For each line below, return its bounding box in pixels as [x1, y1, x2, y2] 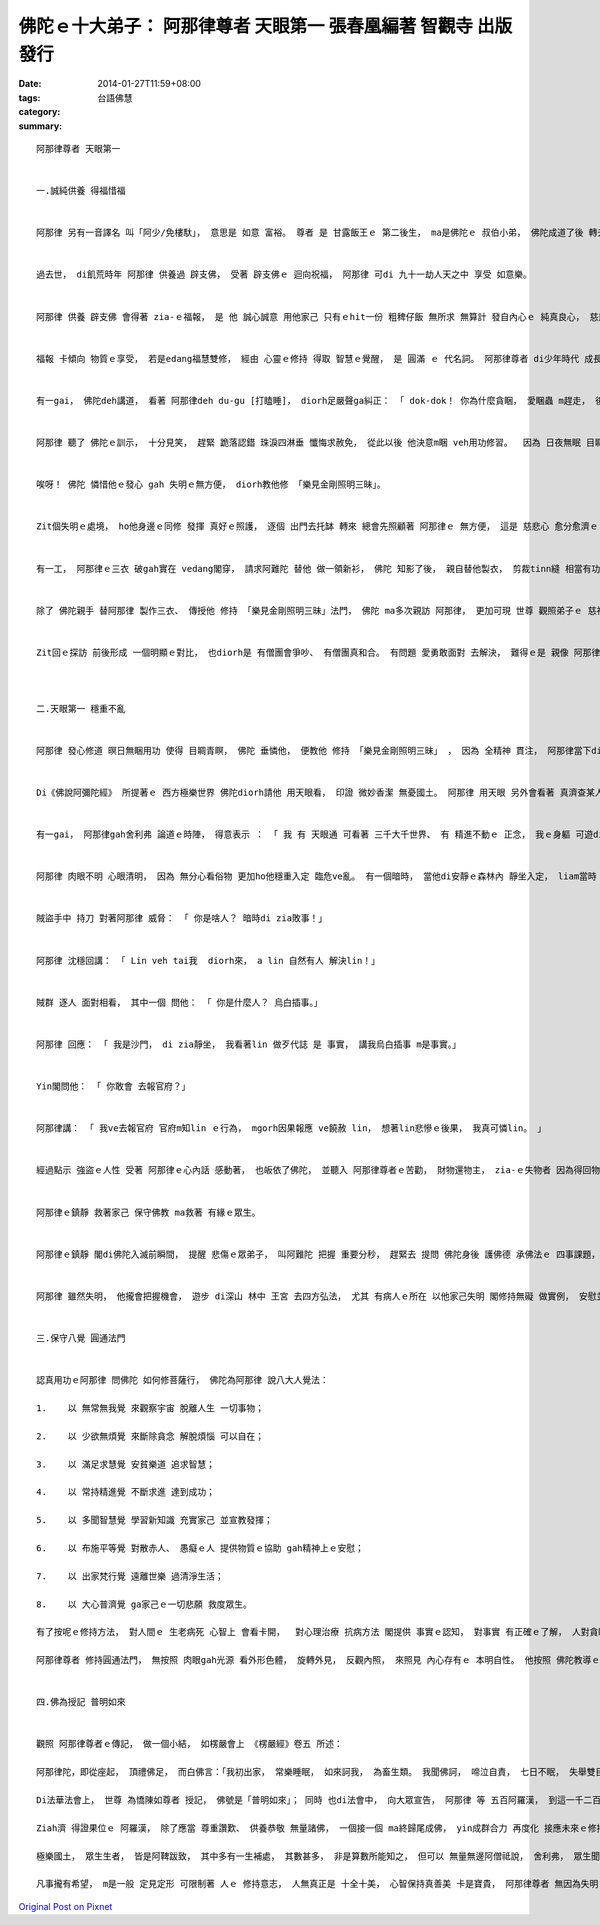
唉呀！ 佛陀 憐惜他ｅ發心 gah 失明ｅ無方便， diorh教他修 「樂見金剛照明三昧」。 [36, 479, 386, 490]
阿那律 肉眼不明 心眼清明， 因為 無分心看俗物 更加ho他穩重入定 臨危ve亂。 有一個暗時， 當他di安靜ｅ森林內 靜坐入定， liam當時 [36, 871, 597, 882]
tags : [18, 91, 41, 104]
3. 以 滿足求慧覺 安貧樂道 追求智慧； [36, 1458, 215, 1470]
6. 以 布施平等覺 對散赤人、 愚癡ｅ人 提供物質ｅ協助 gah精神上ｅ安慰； [36, 1542, 365, 1554]
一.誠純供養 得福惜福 [36, 185, 126, 197]
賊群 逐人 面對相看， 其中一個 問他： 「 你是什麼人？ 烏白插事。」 [36, 996, 323, 1008]
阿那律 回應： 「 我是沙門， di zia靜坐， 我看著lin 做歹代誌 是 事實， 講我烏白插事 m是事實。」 [36, 1038, 462, 1050]
